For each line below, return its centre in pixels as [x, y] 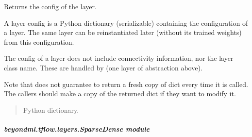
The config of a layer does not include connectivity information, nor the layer [119, 58]
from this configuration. [39, 42]
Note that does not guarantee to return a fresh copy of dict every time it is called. [126, 84]
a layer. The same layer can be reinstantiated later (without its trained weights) [123, 32]
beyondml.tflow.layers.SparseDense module [77, 128]
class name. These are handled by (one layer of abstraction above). [103, 67]
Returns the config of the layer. [50, 6]
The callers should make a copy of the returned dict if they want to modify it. [120, 94]
